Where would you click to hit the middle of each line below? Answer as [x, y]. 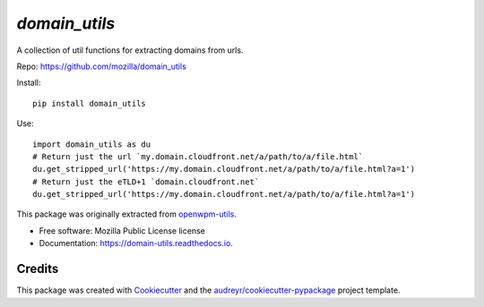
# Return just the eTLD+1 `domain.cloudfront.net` [146, 182]
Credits [38, 269]
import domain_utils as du [92, 144]
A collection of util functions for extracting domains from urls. [130, 50]
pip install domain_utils [90, 103]
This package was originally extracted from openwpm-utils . [127, 214]
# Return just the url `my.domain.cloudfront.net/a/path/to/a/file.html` [198, 156]
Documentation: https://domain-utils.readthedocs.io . [136, 243]
